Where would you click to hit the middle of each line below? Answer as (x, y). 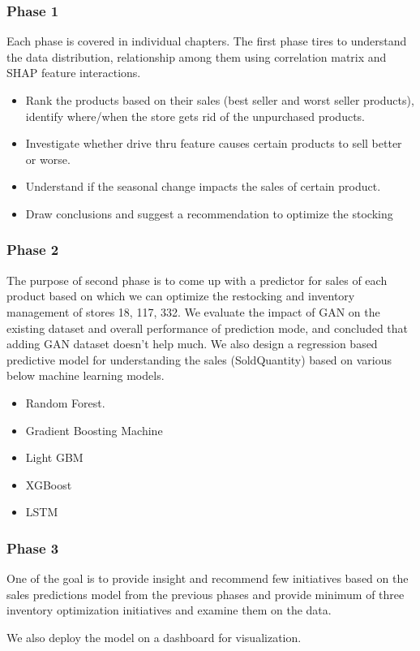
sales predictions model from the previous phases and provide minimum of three (206, 594)
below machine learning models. (86, 375)
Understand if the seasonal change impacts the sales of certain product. (203, 186)
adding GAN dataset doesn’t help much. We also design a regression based (192, 344)
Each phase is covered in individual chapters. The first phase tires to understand (207, 41)
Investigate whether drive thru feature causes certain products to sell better (214, 143)
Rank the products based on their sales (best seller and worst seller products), (220, 100)
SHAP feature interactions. (74, 73)
